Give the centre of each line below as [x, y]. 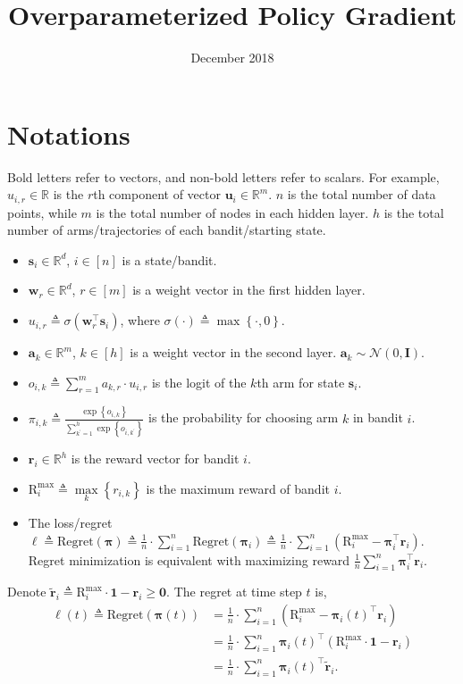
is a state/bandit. [169, 259]
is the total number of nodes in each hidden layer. [232, 212]
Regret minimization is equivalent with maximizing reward [189, 559]
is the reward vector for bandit [155, 459]
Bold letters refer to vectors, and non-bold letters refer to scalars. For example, [223, 176]
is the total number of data [362, 194]
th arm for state [301, 382]
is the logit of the [199, 382]
